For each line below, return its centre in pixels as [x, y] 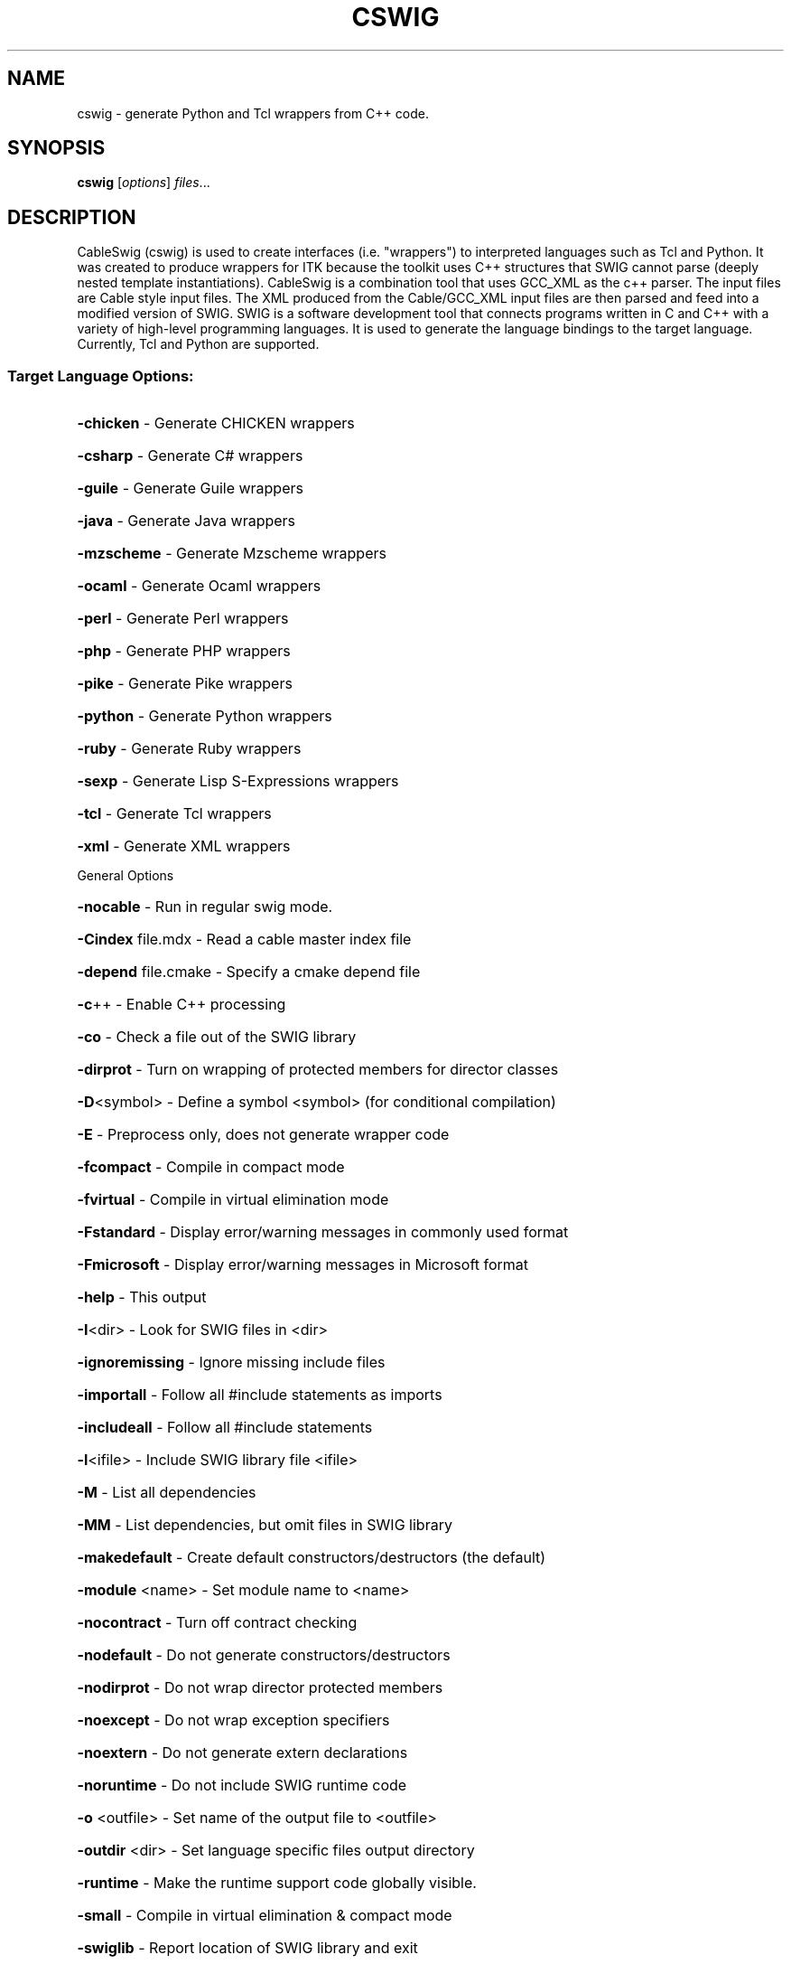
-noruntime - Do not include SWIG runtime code [242, 1785]
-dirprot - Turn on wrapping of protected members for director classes [318, 1070]
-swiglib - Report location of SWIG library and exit [247, 1948]
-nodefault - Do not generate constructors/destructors [264, 1655]
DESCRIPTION [72, 217]
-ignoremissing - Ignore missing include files [231, 1363]
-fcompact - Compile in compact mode [211, 1167]
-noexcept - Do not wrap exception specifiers [233, 1720]
